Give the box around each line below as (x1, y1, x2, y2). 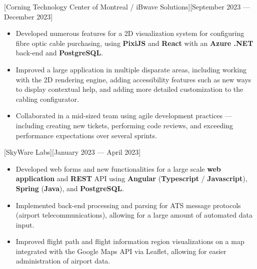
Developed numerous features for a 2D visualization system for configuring (15, 28, 244, 38)
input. (15, 219, 34, 230)
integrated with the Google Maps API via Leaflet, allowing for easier (15, 246, 226, 256)
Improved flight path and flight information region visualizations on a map (15, 236, 244, 247)
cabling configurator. (15, 93, 79, 104)
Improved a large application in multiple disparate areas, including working (15, 64, 247, 74)
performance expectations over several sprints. (15, 130, 157, 140)
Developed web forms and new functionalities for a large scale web (15, 163, 221, 174)
